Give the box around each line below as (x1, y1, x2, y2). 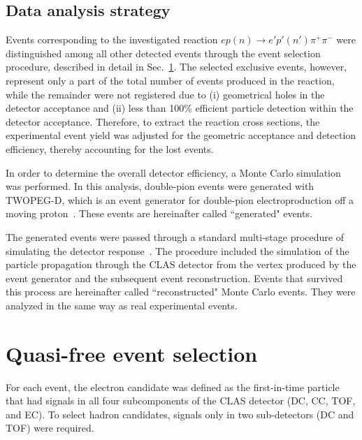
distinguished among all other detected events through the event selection (6, 45, 321, 60)
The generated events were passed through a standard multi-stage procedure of (6, 229, 344, 244)
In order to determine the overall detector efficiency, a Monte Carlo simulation (6, 165, 341, 179)
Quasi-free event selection (6, 339, 258, 367)
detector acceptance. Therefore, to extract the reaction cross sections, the (6, 114, 320, 129)
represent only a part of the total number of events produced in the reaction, (6, 73, 335, 87)
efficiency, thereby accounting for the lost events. (6, 141, 214, 156)
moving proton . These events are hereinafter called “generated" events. (6, 206, 312, 221)
